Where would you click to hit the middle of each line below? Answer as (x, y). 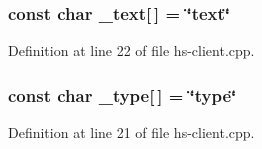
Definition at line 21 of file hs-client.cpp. (131, 132)
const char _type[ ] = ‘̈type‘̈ (122, 94)
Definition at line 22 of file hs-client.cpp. (131, 50)
